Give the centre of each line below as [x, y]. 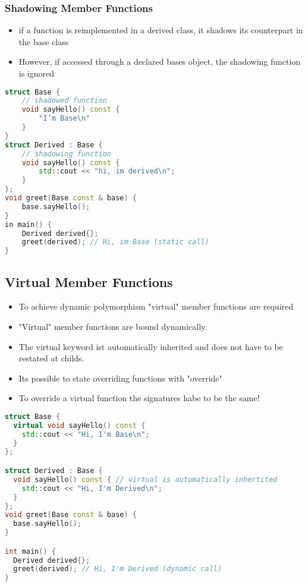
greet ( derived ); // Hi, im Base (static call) [115, 242]
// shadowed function [64, 101]
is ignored [37, 73]
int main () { [30, 551]
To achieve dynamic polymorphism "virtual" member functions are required [156, 306]
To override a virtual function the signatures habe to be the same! [139, 398]
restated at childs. [51, 358]
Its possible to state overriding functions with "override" [120, 378]
